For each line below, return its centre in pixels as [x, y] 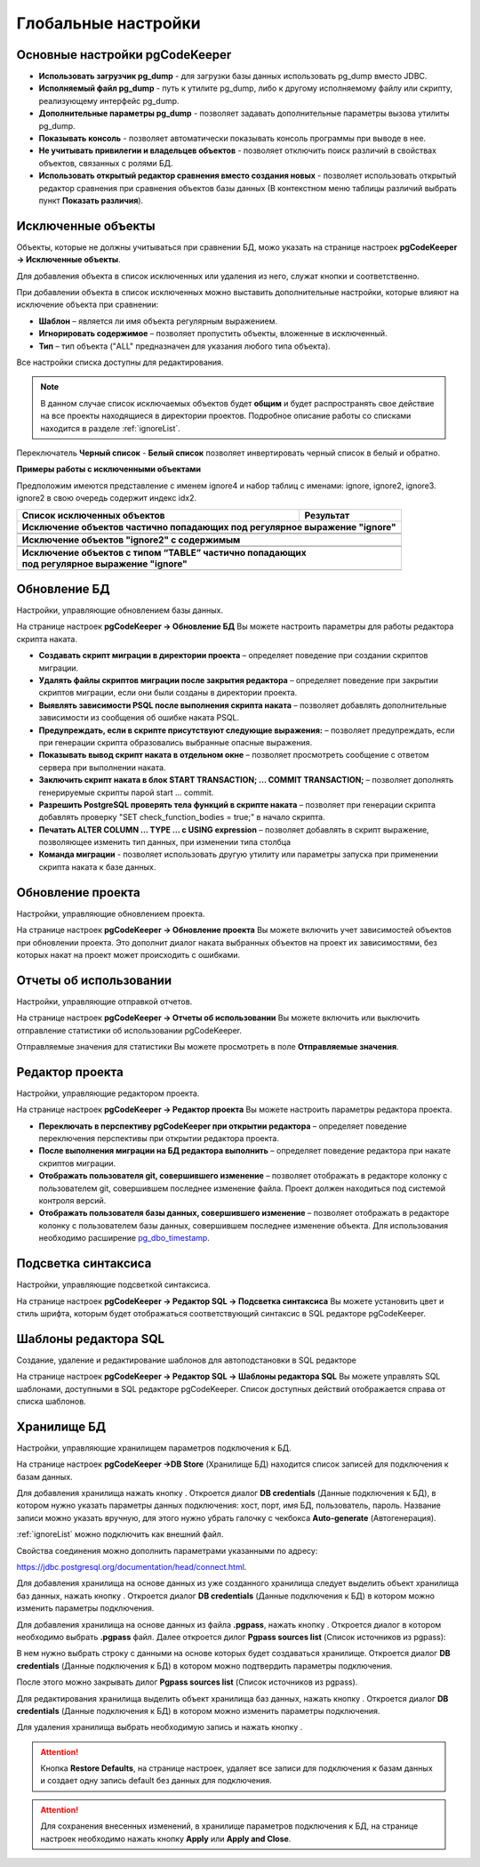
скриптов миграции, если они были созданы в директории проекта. [168, 693]
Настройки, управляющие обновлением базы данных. [120, 610]
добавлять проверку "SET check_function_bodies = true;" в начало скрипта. [182, 817]
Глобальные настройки [109, 23]
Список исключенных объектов [93, 515]
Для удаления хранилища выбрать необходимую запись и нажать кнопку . [160, 1727]
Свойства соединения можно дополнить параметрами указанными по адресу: [167, 1550]
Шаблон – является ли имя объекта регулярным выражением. [158, 321]
